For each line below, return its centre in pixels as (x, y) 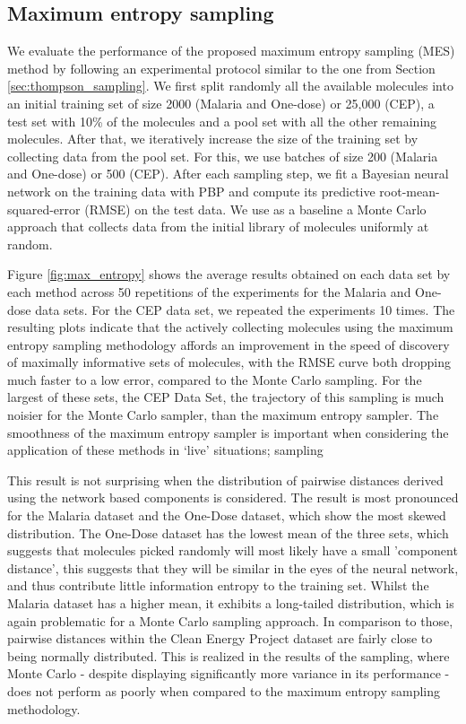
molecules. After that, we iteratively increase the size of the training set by (213, 139)
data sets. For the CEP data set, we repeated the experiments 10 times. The (245, 309)
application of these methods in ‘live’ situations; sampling (165, 450)
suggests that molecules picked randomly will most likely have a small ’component (233, 550)
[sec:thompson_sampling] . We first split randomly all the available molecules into (230, 86)
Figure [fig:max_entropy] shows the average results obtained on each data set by (229, 274)
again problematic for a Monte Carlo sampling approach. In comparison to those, (230, 620)
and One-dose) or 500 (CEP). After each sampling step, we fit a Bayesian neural (228, 174)
